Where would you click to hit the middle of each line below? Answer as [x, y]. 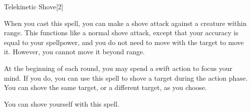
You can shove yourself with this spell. [62, 103]
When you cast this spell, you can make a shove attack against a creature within [125, 23]
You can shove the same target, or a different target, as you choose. [106, 87]
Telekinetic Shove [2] [34, 6]
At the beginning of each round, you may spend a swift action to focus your [118, 68]
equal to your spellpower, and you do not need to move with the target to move [124, 42]
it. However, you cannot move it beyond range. [74, 52]
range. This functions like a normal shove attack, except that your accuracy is [121, 33]
